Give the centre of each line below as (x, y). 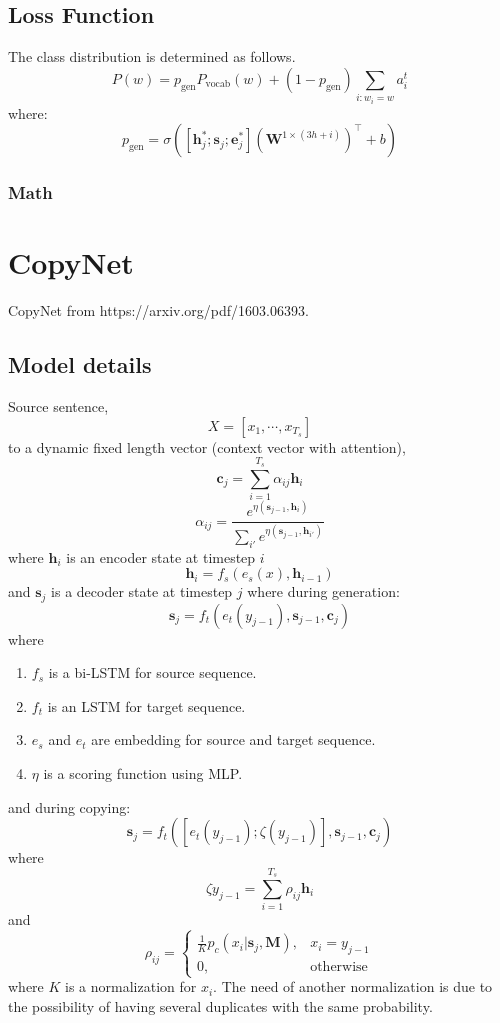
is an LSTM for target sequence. (146, 705)
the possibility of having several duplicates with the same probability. (220, 1005)
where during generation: (323, 591)
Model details (80, 364)
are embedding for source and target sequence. (233, 739)
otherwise (339, 966)
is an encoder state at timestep (161, 556)
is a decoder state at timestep (142, 591)
